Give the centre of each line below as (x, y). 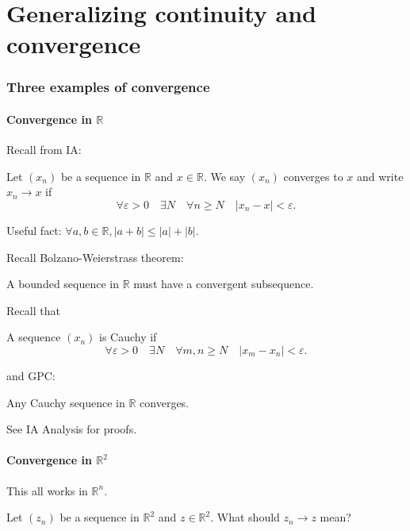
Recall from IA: (44, 150)
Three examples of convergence (108, 87)
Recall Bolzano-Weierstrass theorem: (95, 257)
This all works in (47, 490)
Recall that (33, 310)
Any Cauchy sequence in (66, 402)
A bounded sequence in (63, 284)
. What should (245, 517)
